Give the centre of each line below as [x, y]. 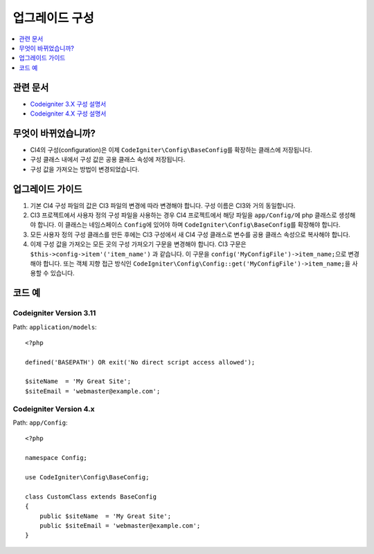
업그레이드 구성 [53, 18]
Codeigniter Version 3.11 [54, 313]
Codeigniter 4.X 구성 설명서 [68, 113]
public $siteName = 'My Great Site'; [105, 516]
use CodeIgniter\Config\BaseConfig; [87, 477]
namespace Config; [56, 458]
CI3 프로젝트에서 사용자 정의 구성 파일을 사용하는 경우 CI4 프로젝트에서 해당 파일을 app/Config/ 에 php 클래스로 [184, 215]
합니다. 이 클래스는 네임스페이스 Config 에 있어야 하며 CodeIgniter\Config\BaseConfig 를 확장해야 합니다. [189, 225]
